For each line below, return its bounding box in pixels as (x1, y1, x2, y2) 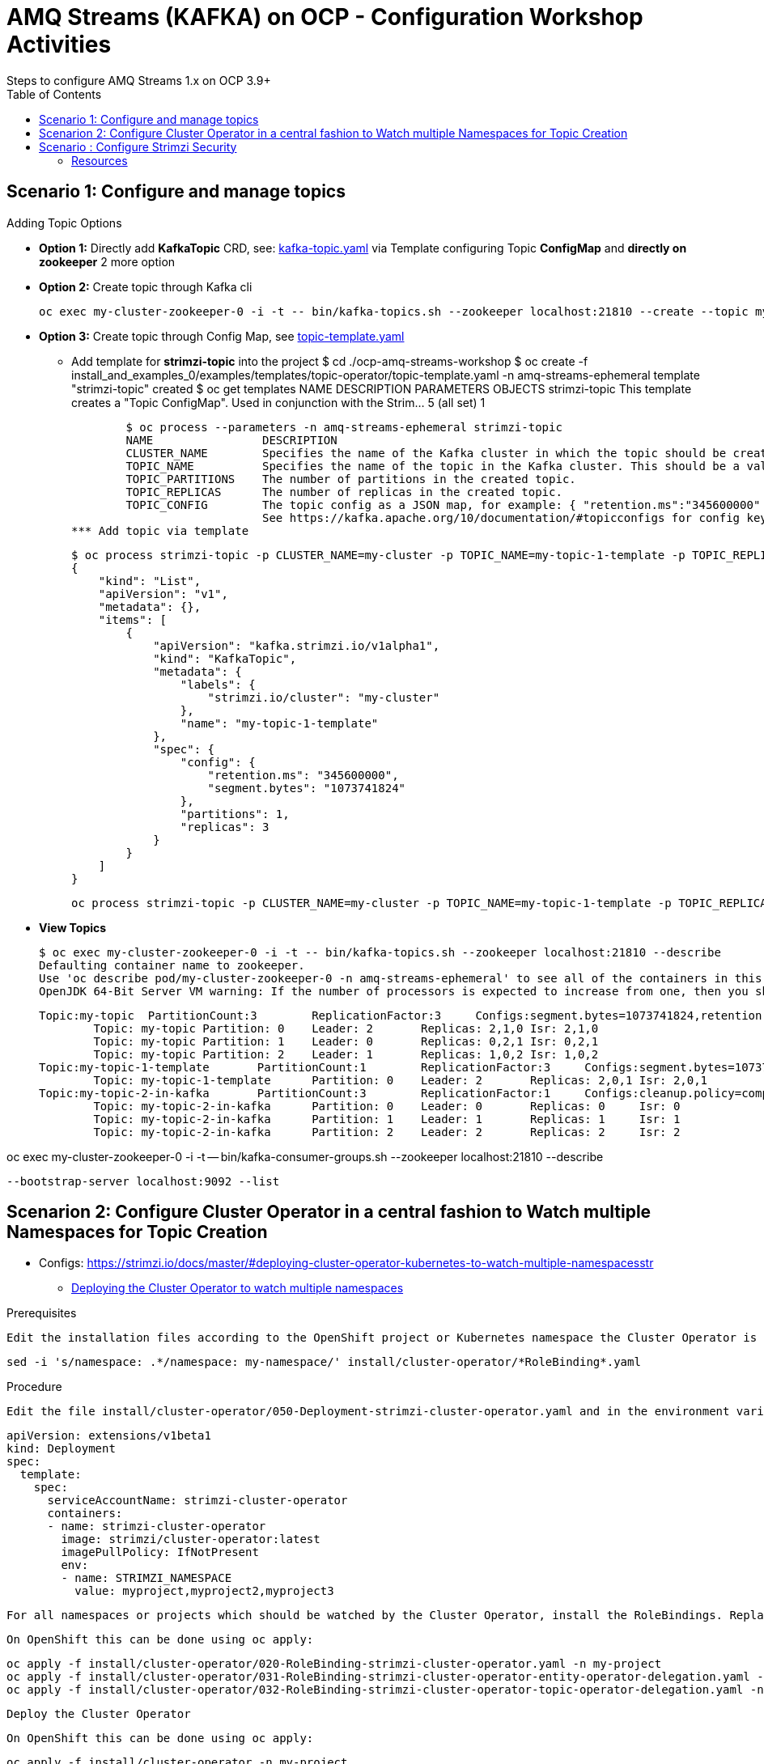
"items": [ (98, 613, 168, 626)
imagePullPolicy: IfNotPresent (61, 1546, 259, 1559)
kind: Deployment (6, 1442, 116, 1456)
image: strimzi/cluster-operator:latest (61, 1533, 320, 1546)
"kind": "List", (98, 574, 202, 587)
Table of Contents (6, 87, 102, 101)
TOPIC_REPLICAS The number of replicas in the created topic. (125, 485, 562, 498)
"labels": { (180, 677, 256, 691)
